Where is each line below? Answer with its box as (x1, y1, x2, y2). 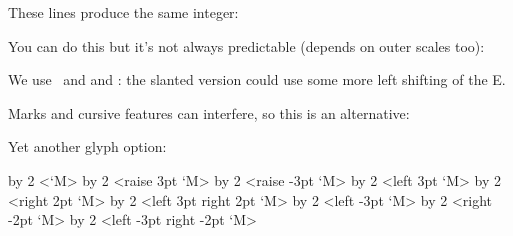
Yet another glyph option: (8, 136, 167, 157)
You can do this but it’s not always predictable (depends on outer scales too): (8, 35, 485, 56)
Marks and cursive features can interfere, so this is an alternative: (8, 102, 410, 123)
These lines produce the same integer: (8, 2, 239, 22)
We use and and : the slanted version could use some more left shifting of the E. (8, 69, 506, 90)
